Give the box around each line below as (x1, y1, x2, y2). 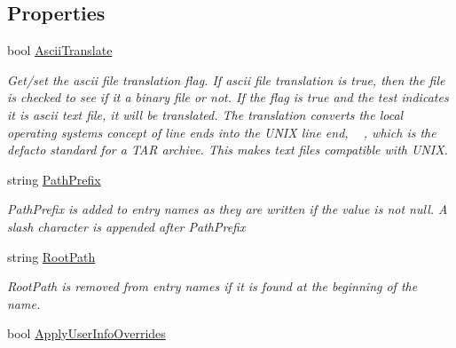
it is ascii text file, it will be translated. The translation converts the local (7, 105, 404, 123)
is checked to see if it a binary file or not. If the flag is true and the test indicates (7, 88, 449, 107)
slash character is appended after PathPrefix (7, 217, 246, 235)
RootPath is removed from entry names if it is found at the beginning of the (7, 277, 418, 296)
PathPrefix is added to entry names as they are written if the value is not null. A (7, 200, 448, 218)
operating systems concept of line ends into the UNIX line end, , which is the (7, 123, 436, 141)
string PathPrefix (7, 170, 101, 188)
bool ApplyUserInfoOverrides (7, 324, 166, 343)
